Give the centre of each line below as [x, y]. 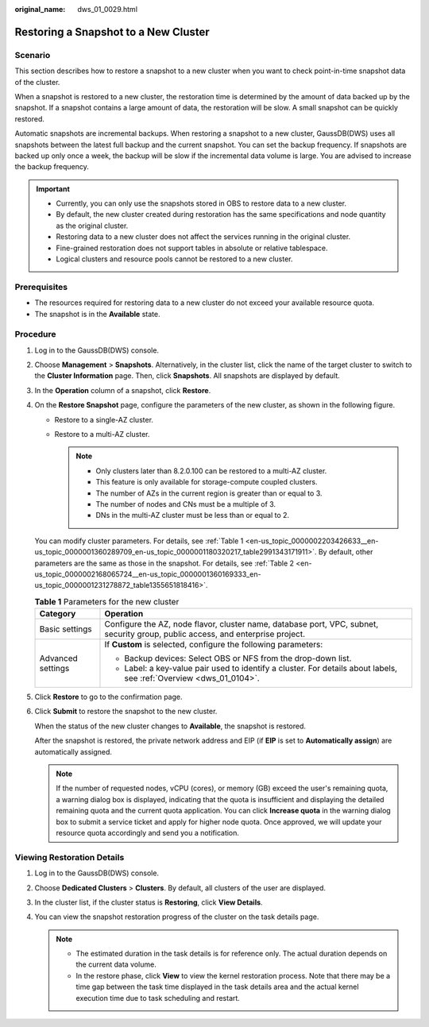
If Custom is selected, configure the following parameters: [214, 645]
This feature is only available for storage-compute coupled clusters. [207, 482]
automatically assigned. [73, 751]
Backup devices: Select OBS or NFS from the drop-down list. [238, 658]
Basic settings [66, 629]
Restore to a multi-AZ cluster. [102, 434]
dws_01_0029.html [108, 9]
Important [53, 189]
